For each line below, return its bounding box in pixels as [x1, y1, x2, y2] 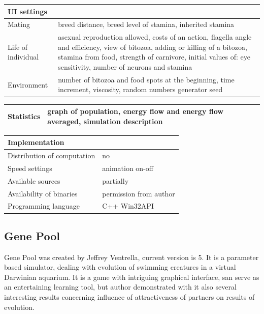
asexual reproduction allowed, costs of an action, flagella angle [58, 32, 252, 42]
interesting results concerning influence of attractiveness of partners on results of [4, 292, 255, 302]
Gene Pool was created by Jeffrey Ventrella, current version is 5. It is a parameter [4, 251, 259, 262]
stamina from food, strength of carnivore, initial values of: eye [58, 51, 251, 62]
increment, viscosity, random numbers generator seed [58, 84, 223, 95]
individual [8, 51, 39, 62]
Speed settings [8, 162, 52, 173]
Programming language [8, 201, 80, 211]
